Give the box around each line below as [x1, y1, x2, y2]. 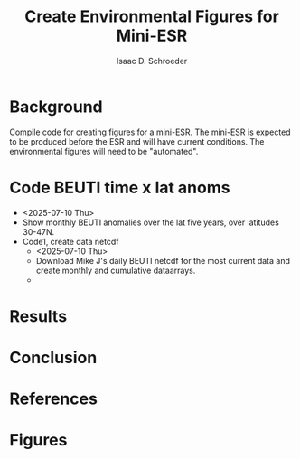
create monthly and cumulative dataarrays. [35, 265, 196, 276]
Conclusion [9, 348, 98, 368]
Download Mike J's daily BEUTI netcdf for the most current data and [35, 255, 291, 266]
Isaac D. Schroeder [116, 55, 188, 66]
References [9, 389, 98, 409]
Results [9, 305, 68, 326]
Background [9, 97, 103, 117]
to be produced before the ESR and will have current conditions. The [9, 136, 265, 146]
